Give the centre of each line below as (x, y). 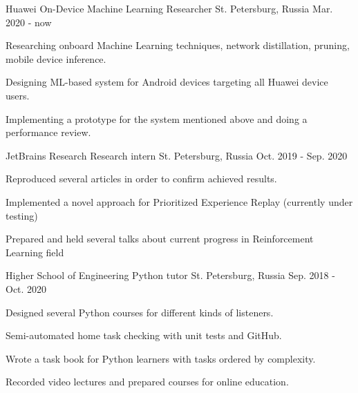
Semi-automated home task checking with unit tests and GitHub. (144, 335)
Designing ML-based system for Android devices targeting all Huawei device (167, 82)
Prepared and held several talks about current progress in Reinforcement (160, 239)
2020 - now (29, 22)
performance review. (48, 132)
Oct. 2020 (26, 288)
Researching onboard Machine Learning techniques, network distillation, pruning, (178, 45)
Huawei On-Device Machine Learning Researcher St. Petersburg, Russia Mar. (169, 8)
